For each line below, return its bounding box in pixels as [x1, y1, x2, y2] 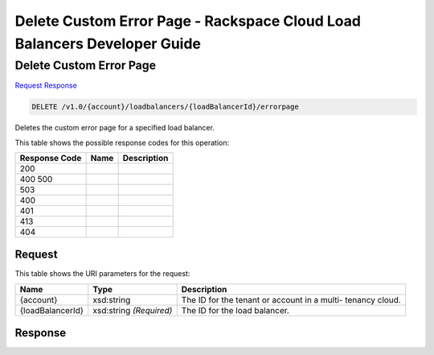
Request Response [14, 80, 78, 90]
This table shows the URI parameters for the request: [14, 269, 190, 279]
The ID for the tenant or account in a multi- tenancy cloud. [181, 294, 401, 305]
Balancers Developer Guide [14, 35, 201, 52]
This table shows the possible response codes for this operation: [14, 138, 230, 147]
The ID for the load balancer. [181, 304, 289, 316]
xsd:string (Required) [92, 304, 173, 316]
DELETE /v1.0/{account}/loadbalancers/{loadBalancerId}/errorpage [31, 102, 299, 112]
